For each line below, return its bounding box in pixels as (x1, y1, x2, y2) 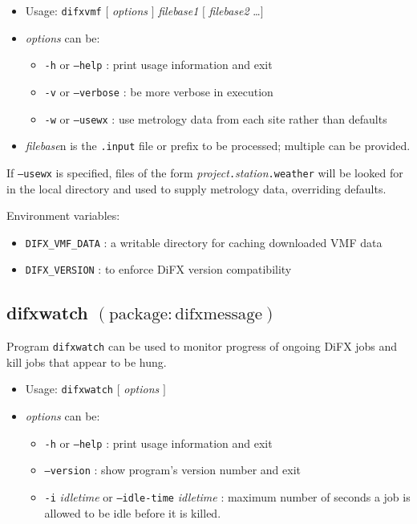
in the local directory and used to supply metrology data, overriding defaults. (6, 180, 387, 197)
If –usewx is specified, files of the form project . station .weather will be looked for (6, 164, 403, 181)
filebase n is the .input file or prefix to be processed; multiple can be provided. (25, 137, 411, 154)
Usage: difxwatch (25, 380, 114, 397)
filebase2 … (208, 2, 261, 18)
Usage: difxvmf (25, 2, 102, 18)
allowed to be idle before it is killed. (44, 504, 221, 521)
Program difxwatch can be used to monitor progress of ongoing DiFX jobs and (6, 338, 398, 355)
